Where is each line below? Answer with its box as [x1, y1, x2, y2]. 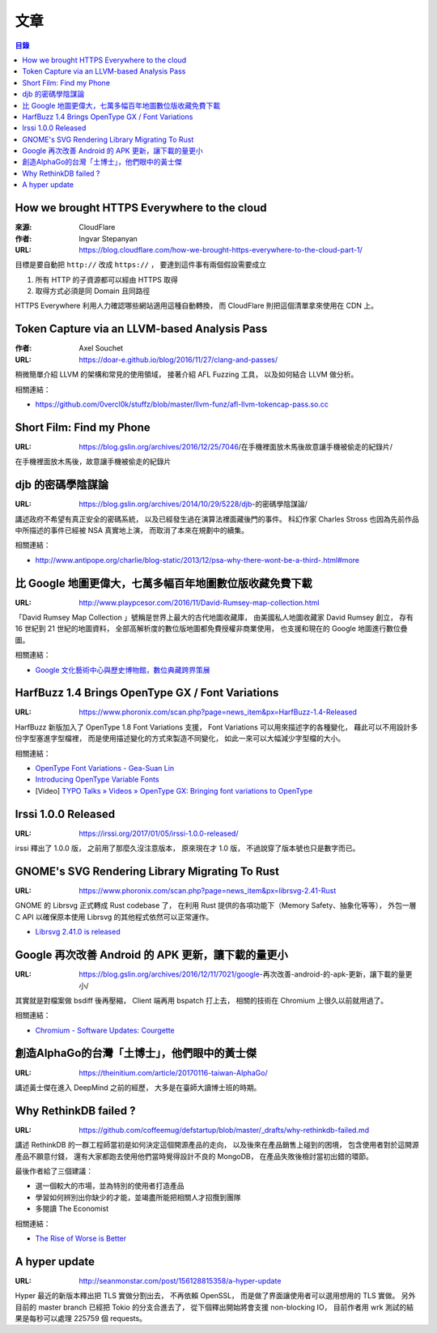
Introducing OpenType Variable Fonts [35, 774, 159, 785]
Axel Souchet [78, 343, 124, 353]
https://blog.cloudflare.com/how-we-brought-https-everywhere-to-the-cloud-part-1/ [78, 245, 363, 254]
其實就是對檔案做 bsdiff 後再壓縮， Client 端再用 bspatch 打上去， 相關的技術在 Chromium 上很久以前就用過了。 [15, 995, 388, 1005]
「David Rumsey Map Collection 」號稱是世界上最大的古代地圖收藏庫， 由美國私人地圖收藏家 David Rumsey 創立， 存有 [15, 612, 414, 623]
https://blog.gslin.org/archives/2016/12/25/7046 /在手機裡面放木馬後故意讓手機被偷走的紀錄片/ [78, 441, 392, 451]
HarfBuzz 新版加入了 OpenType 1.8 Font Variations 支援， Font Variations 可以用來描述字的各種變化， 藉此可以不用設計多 [15, 722, 418, 732]
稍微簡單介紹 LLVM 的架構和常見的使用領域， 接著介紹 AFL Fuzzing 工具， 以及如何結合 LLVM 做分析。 [15, 369, 359, 380]
